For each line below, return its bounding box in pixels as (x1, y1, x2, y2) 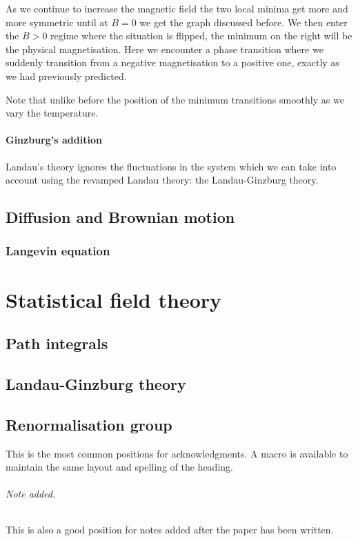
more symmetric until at (6, 14, 108, 29)
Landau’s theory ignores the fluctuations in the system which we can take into (6, 159, 337, 173)
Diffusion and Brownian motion (6, 206, 235, 228)
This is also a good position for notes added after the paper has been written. (6, 522, 334, 537)
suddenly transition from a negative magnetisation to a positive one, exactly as (6, 55, 339, 70)
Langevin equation (6, 242, 110, 259)
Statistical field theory (6, 285, 222, 313)
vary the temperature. (6, 106, 99, 120)
